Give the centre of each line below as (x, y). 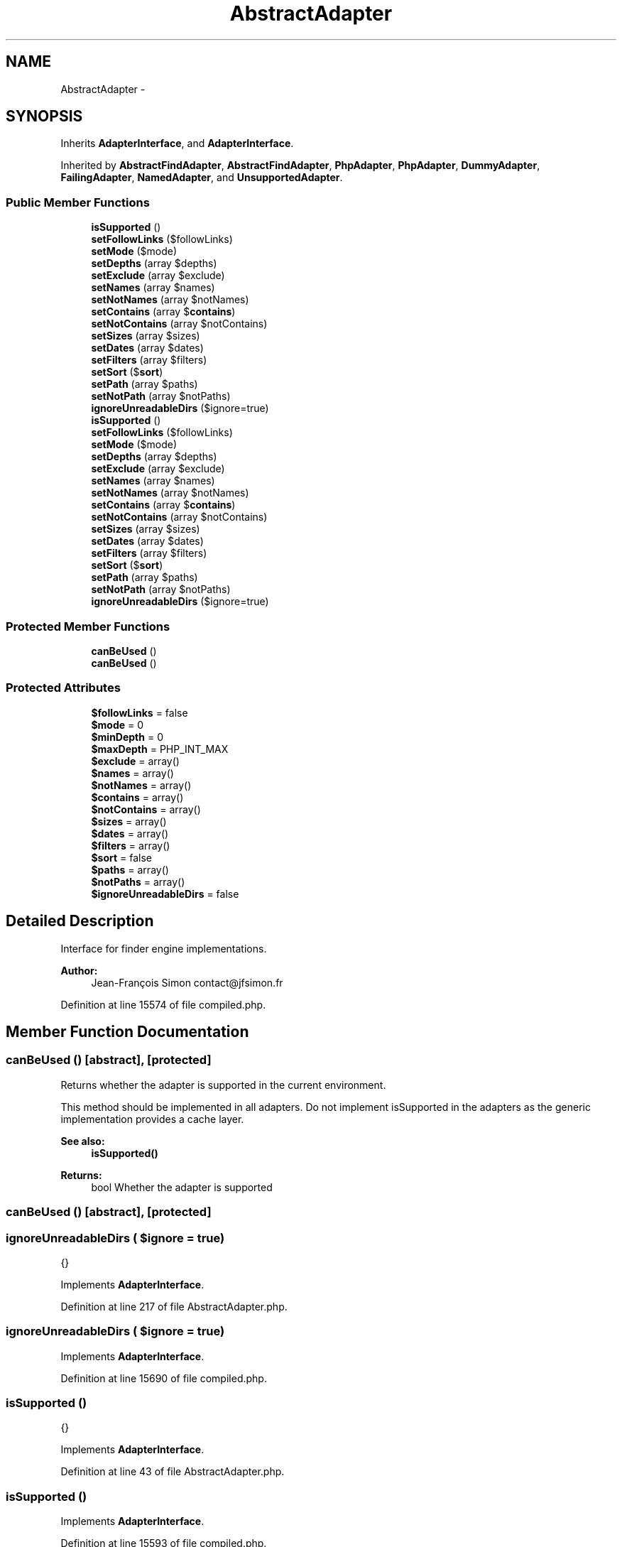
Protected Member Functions (88, 626)
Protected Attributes (63, 688)
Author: (79, 970)
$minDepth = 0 (127, 737)
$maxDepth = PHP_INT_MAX (160, 749)
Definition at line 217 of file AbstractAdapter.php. (174, 1306)
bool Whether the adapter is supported (182, 1187)
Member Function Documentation (127, 1031)
